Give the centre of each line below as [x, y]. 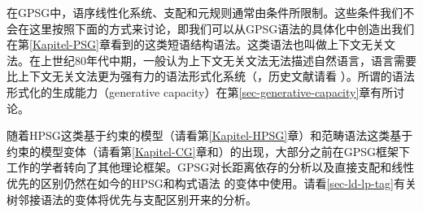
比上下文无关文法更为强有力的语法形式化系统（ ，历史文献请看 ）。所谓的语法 [211, 76]
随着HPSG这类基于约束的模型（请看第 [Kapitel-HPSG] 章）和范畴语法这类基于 [210, 135]
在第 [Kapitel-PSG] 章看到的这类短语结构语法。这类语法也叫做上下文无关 [195, 44]
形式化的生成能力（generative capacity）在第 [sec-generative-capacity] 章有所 [200, 91]
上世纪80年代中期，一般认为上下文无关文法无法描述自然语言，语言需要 [228, 60]
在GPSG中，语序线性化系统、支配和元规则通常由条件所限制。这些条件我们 [205, 12]
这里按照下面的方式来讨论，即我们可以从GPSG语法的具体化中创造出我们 [222, 28]
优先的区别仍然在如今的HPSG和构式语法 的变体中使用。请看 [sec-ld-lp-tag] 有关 [211, 183]
